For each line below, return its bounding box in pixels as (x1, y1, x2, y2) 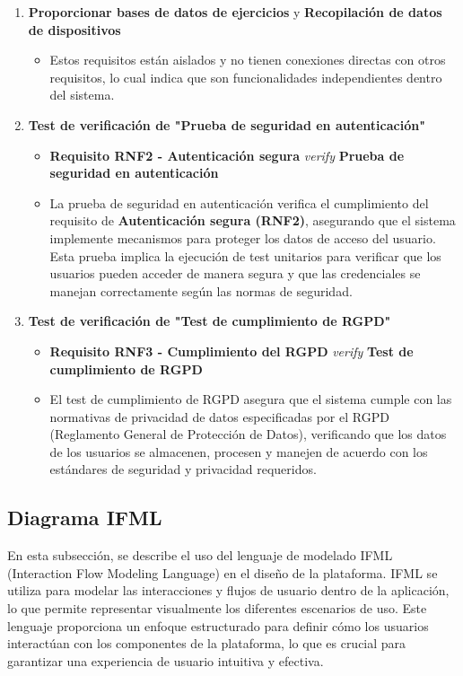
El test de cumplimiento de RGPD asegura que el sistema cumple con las (49, 390, 452, 408)
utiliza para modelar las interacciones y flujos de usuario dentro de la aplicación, (7, 581, 450, 600)
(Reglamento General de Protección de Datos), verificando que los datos (49, 425, 447, 443)
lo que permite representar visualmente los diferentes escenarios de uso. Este (7, 599, 427, 618)
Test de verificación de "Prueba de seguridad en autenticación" (28, 115, 425, 134)
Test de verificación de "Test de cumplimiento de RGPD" (28, 312, 391, 330)
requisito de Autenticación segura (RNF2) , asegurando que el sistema (49, 211, 456, 230)
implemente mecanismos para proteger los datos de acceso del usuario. (49, 228, 436, 247)
